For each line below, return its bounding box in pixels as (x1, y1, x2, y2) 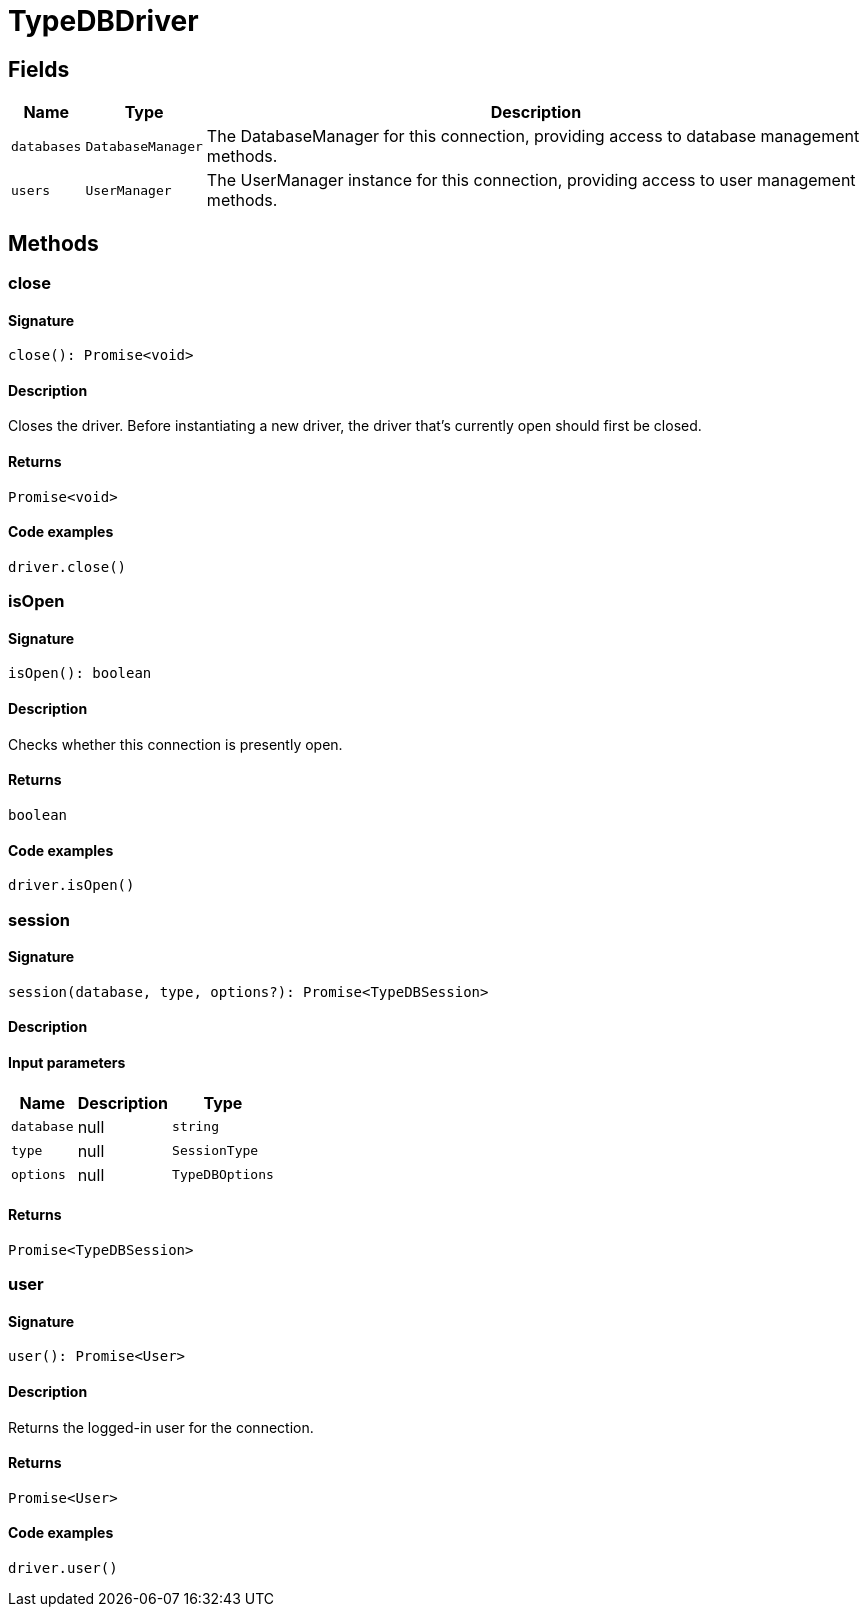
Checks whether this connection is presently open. (8, 735, 343, 753)
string (172, 1119, 220, 1135)
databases (11, 138, 82, 154)
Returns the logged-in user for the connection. (8, 1418, 314, 1436)
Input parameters (8, 1053, 126, 1071)
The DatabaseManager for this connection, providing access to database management (206, 126, 860, 147)
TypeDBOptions (172, 1167, 274, 1183)
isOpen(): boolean (8, 665, 152, 682)
